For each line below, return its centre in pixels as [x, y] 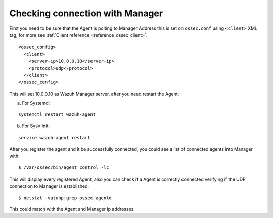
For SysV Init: [36, 126]
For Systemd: [36, 103]
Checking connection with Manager [86, 13]
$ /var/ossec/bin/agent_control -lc [64, 168]
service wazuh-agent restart [54, 138]
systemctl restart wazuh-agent [57, 115]
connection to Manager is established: [49, 186]
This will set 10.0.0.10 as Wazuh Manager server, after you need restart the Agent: [94, 94]
